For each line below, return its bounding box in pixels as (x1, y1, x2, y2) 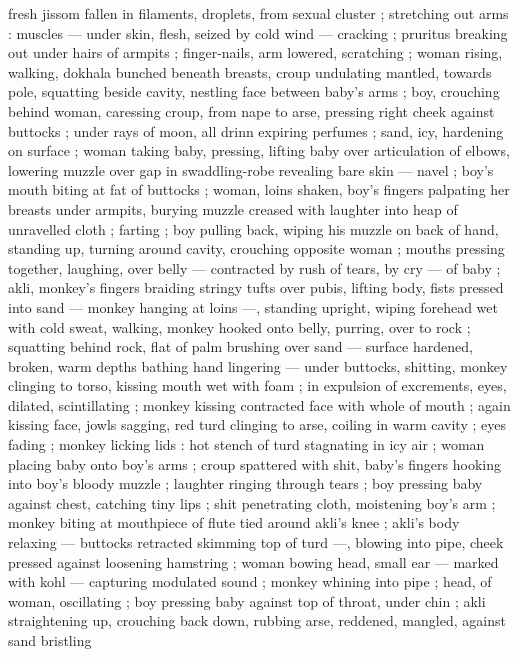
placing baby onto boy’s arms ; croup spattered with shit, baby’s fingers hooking (8, 453, 501, 474)
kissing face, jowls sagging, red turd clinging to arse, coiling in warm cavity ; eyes (8, 414, 506, 435)
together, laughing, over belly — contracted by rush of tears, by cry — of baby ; (8, 257, 501, 278)
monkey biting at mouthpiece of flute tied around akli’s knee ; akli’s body (8, 512, 460, 533)
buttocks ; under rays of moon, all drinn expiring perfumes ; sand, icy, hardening (8, 120, 504, 141)
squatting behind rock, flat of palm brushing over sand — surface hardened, (8, 336, 473, 357)
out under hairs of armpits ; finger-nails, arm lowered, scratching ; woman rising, (8, 42, 503, 63)
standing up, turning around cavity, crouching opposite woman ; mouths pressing (8, 238, 505, 259)
